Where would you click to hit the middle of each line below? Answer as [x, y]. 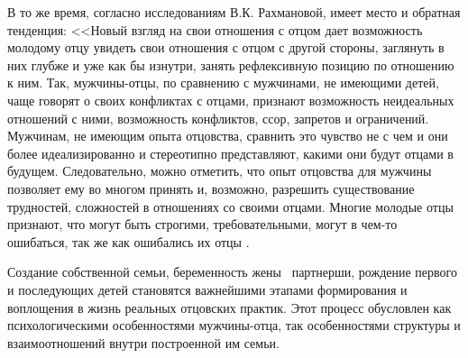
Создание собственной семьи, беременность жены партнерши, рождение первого [232, 272]
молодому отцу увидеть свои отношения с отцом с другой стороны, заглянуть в [226, 47]
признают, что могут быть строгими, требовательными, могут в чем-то [202, 224]
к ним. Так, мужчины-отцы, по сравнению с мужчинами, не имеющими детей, [223, 83]
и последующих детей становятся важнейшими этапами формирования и [207, 289]
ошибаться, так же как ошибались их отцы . [128, 241]
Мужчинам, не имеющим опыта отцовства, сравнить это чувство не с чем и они [228, 136]
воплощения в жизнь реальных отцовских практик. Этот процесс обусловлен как [229, 307]
